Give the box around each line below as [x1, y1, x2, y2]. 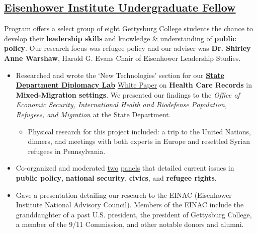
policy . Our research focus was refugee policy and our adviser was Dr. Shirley [4, 43, 251, 53]
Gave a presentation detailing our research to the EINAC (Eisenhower [16, 189, 232, 200]
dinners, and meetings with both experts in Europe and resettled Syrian [28, 136, 250, 146]
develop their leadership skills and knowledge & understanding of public [4, 33, 236, 43]
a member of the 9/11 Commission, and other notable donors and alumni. [16, 219, 244, 229]
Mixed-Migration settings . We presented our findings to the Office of [16, 89, 240, 100]
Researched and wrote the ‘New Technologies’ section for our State [16, 69, 224, 80]
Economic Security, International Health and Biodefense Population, [16, 99, 227, 110]
